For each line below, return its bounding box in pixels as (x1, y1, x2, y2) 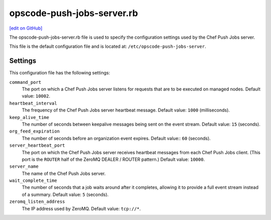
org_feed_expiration (9, 129, 60, 134)
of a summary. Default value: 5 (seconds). (22, 191, 109, 197)
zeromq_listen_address (9, 199, 65, 204)
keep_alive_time (9, 115, 50, 120)
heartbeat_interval (9, 100, 57, 106)
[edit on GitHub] (9, 25, 43, 31)
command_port (9, 79, 42, 85)
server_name (9, 164, 39, 169)
